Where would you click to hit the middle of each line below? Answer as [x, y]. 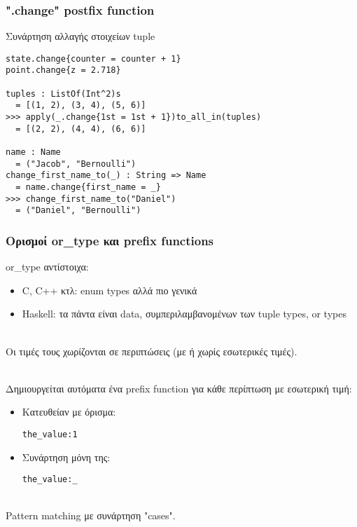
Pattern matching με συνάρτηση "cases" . [91, 515]
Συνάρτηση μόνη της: [66, 457]
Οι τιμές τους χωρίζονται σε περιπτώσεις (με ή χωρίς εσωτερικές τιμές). [152, 351]
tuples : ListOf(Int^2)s [63, 94]
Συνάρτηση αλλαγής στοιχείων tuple [80, 36]
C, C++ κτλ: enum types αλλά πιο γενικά [110, 290]
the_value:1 [50, 434]
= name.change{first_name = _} [88, 187]
